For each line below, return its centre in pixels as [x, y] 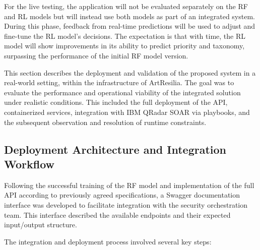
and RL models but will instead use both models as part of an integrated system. [129, 16]
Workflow [29, 164]
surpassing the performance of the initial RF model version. [96, 55]
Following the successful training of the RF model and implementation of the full [129, 185]
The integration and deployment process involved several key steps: [108, 241]
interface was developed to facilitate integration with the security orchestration [126, 204]
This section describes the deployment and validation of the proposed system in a [130, 72]
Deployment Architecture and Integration [115, 149]
